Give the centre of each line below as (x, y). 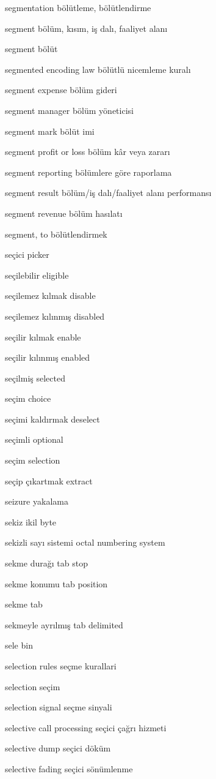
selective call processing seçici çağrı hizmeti (86, 727)
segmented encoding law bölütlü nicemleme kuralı (98, 69)
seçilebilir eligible (37, 275)
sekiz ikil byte (31, 521)
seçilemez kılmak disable (50, 295)
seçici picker (27, 254)
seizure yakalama (37, 501)
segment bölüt (31, 49)
